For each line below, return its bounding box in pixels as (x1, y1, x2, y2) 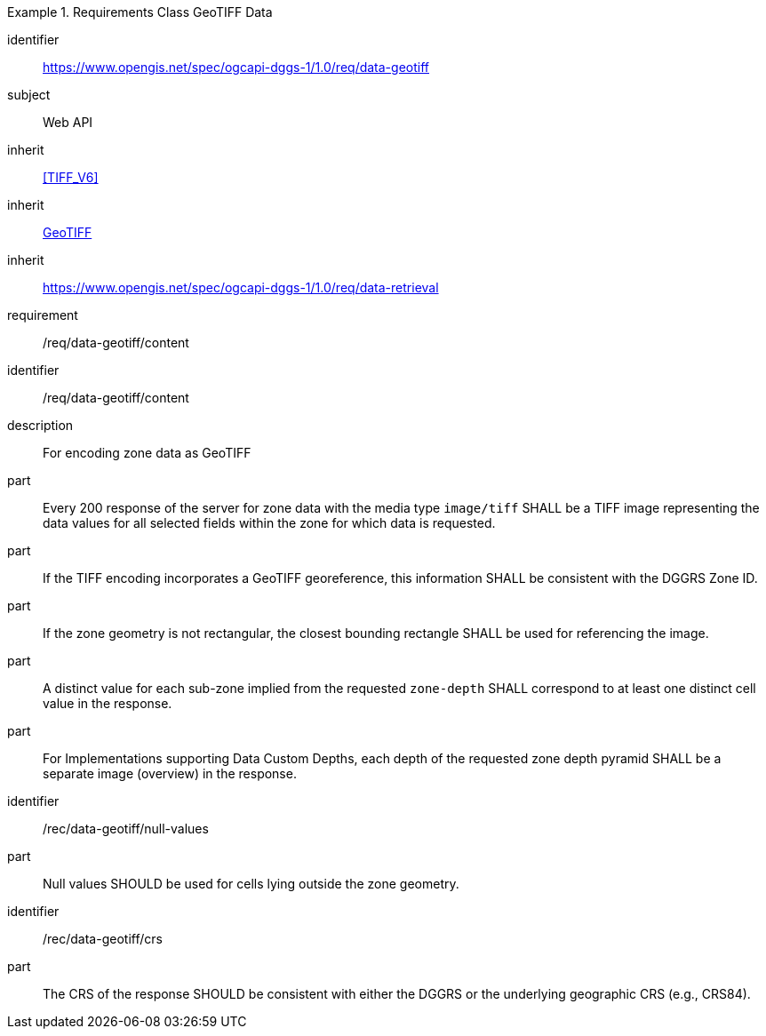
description (7, 418, 74, 433)
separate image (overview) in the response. (43, 766, 297, 781)
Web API (43, 115, 93, 130)
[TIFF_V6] (43, 170, 99, 185)
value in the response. (43, 696, 172, 711)
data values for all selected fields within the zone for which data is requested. (43, 515, 496, 530)
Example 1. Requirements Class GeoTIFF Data (7, 4, 273, 20)
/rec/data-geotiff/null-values (43, 821, 209, 836)
